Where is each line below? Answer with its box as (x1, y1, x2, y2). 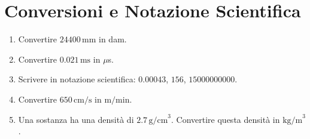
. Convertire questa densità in (171, 113, 280, 125)
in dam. (99, 33, 127, 45)
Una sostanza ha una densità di (18, 113, 134, 125)
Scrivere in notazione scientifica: (18, 73, 136, 85)
